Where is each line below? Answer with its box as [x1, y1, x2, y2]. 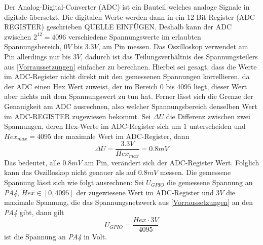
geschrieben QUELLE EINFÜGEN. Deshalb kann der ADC [46, 21, 232, 32]
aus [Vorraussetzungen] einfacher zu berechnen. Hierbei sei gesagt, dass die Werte [4, 61, 257, 72]
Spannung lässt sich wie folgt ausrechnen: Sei [4, 177, 144, 188]
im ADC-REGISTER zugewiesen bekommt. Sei [4, 111, 151, 121]
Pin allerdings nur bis [4, 51, 71, 61]
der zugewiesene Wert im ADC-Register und [76, 187, 214, 197]
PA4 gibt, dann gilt [4, 206, 64, 217]
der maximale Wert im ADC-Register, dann [53, 130, 190, 141]
